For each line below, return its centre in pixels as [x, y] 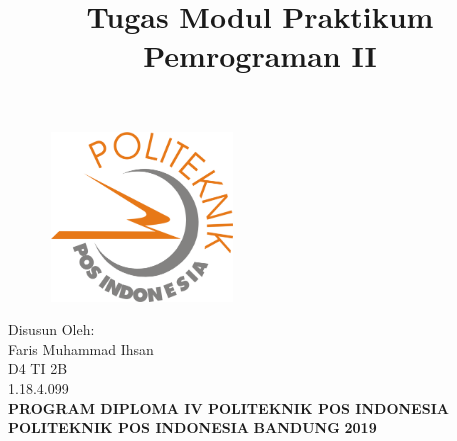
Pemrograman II [260, 55]
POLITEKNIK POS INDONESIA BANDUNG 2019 [192, 427]
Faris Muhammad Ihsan [81, 348]
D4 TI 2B [38, 368]
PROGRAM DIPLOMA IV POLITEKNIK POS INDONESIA [228, 407]
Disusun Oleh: [51, 329]
